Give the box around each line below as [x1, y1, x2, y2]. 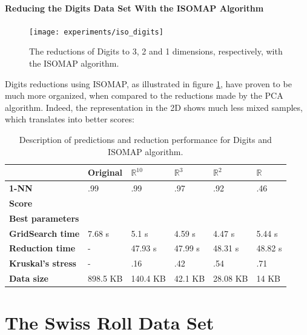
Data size [9, 272, 48, 285]
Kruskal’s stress [9, 257, 76, 270]
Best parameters [9, 211, 79, 224]
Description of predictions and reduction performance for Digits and [19, 133, 272, 146]
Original [88, 166, 122, 179]
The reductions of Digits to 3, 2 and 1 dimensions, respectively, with [29, 45, 283, 58]
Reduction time [9, 242, 76, 254]
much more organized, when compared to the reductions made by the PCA [5, 89, 283, 102]
